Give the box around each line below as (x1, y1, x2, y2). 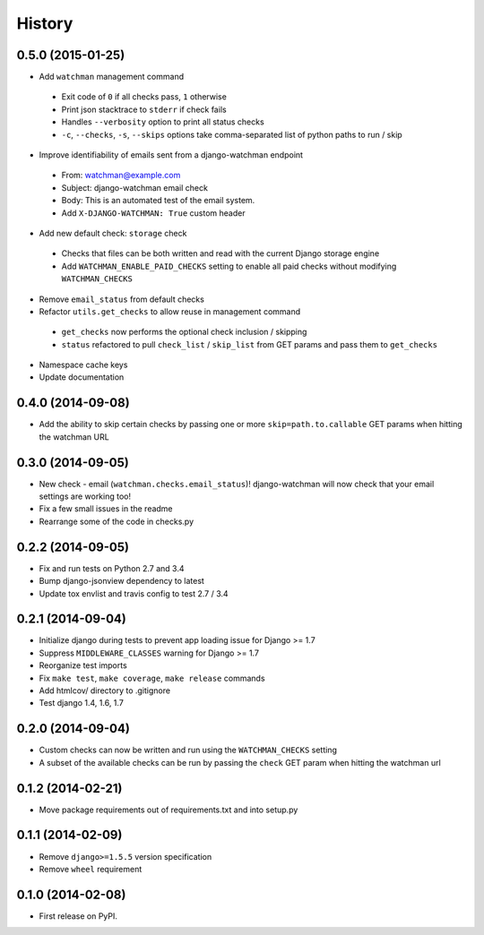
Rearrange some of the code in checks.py (39, 516, 194, 527)
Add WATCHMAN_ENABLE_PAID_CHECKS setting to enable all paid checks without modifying (61, 261, 397, 271)
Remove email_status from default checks (39, 294, 205, 305)
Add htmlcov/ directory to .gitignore (39, 685, 170, 696)
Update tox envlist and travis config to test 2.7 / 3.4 (39, 588, 229, 599)
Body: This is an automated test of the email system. (61, 195, 255, 206)
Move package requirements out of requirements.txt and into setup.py (39, 804, 298, 815)
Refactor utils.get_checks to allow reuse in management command (39, 305, 301, 317)
